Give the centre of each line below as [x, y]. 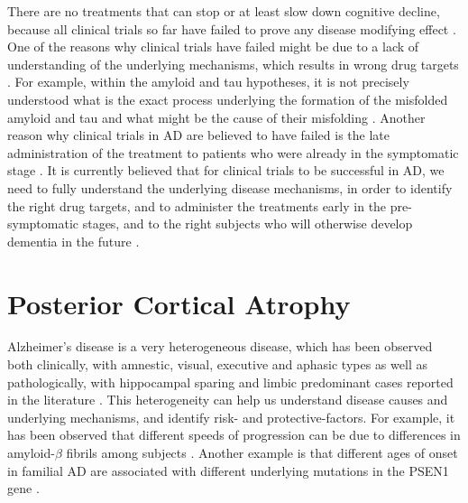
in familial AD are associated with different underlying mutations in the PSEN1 [228, 470]
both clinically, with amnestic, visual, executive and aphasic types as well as [217, 364]
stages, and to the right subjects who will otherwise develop [248, 224]
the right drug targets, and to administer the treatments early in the [197, 205]
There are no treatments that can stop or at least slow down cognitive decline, [224, 11]
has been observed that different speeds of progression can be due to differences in [234, 435]
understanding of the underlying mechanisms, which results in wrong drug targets [233, 64]
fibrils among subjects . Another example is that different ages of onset [262, 452]
